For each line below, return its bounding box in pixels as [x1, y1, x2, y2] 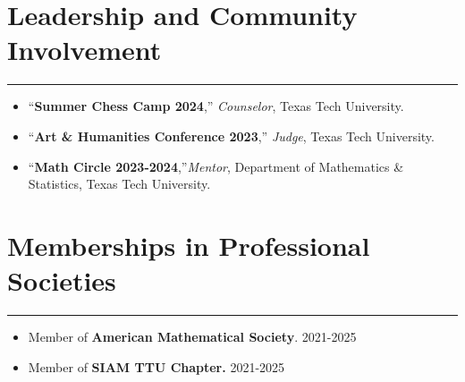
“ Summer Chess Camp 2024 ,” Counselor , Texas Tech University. [28, 97, 404, 115]
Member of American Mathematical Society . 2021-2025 [28, 327, 357, 345]
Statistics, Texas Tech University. [28, 174, 211, 193]
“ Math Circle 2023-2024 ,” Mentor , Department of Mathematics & [28, 157, 404, 175]
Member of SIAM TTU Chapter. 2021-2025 [28, 357, 285, 376]
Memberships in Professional [7, 226, 370, 263]
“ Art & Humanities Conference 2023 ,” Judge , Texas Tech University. [28, 126, 435, 145]
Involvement [7, 31, 162, 68]
